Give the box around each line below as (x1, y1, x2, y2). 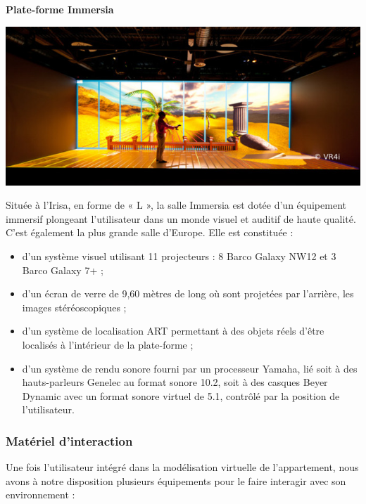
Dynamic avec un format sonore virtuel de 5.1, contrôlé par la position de (22, 388, 340, 403)
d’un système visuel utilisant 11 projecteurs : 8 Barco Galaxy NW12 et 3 (22, 249, 336, 264)
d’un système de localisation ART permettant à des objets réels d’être (22, 323, 324, 338)
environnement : (6, 487, 75, 502)
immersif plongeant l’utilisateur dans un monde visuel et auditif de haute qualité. (6, 211, 356, 226)
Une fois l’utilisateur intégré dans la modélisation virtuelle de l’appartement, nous (6, 460, 359, 474)
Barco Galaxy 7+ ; (22, 262, 103, 277)
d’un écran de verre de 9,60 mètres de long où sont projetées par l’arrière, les (22, 286, 354, 301)
